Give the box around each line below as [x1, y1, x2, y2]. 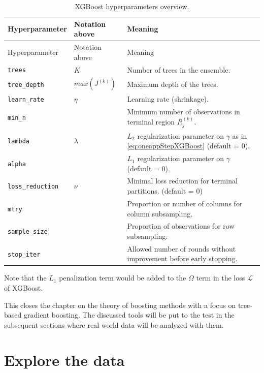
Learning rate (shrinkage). [127, 93, 209, 104]
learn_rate [8, 96, 44, 103]
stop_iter [8, 251, 41, 258]
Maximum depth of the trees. [127, 79, 218, 89]
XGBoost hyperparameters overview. [75, 1, 189, 11]
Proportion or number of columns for [127, 198, 243, 208]
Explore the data [4, 349, 125, 370]
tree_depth [8, 81, 44, 89]
